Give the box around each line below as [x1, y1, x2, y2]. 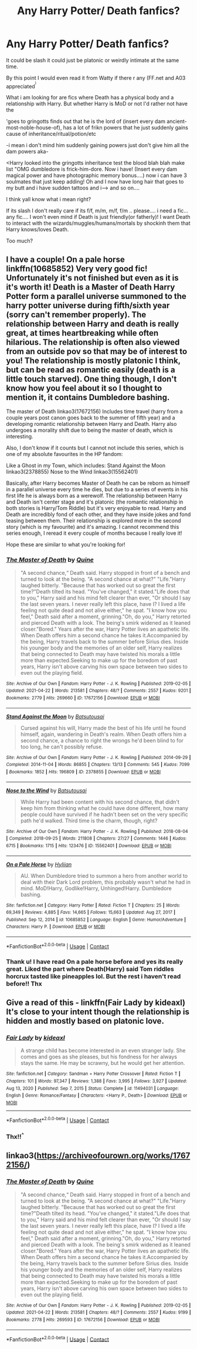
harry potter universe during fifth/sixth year [6, 300, 170, 310]
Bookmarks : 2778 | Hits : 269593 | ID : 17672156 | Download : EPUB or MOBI [6, 1317, 160, 1323]
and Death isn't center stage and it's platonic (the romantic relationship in [6, 498, 184, 505]
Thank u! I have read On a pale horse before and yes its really [6, 957, 184, 965]
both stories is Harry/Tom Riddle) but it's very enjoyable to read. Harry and [6, 505, 186, 512]
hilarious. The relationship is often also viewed [6, 337, 180, 347]
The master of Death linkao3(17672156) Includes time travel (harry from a [6, 408, 183, 415]
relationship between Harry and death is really [6, 319, 179, 329]
